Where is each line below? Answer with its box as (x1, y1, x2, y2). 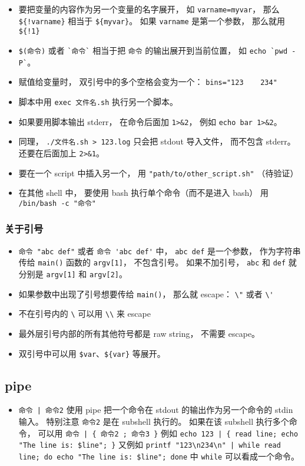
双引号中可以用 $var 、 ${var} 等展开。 (18, 347, 165, 359)
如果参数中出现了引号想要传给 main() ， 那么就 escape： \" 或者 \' (18, 287, 274, 300)
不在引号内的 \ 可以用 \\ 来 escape (18, 307, 151, 320)
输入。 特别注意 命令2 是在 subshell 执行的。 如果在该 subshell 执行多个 (18, 415, 289, 428)
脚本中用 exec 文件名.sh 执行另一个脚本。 (18, 95, 178, 107)
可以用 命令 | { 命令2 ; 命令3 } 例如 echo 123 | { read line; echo (38, 426, 299, 439)
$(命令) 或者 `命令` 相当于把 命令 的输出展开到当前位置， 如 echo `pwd (18, 44, 288, 56)
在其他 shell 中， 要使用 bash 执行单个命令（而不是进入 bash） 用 (18, 186, 268, 199)
